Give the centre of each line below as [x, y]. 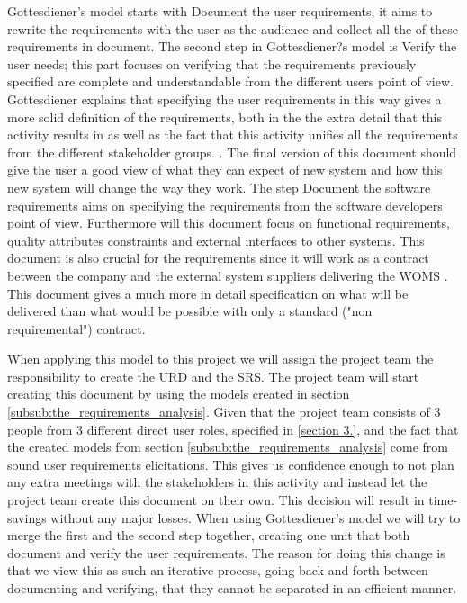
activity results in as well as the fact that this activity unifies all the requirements [233, 135]
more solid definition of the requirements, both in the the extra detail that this [225, 117]
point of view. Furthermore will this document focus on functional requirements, [229, 223]
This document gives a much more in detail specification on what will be [208, 293]
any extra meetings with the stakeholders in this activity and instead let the [217, 482]
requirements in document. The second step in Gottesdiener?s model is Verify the [232, 46]
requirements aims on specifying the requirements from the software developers [225, 205]
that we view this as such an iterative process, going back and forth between [218, 570]
